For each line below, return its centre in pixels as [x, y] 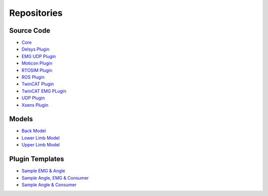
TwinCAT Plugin [38, 84]
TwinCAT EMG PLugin [44, 91]
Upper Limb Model [41, 145]
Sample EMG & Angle [43, 171]
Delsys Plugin [35, 49]
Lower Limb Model [40, 138]
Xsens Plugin [35, 105]
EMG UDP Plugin [39, 56]
